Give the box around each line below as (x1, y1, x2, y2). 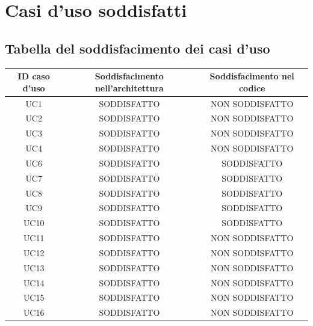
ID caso (17, 70, 50, 82)
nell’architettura (95, 81, 164, 94)
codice (238, 81, 265, 94)
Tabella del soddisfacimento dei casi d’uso (5, 38, 270, 57)
